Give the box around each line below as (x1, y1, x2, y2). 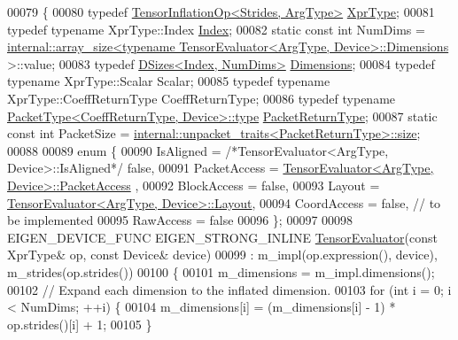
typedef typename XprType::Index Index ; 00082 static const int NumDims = (7, 19, 425, 38)
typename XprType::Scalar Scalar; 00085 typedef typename (7, 72, 330, 90)
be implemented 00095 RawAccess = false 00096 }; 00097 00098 (7, 211, 353, 229)
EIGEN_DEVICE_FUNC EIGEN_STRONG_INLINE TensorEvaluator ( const (7, 228, 438, 246)
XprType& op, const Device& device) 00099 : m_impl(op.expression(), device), (7, 245, 438, 264)
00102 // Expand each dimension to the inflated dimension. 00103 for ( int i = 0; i (7, 280, 452, 298)
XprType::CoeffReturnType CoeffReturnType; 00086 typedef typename (7, 89, 396, 107)
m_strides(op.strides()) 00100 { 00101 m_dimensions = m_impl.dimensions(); (7, 262, 435, 281)
